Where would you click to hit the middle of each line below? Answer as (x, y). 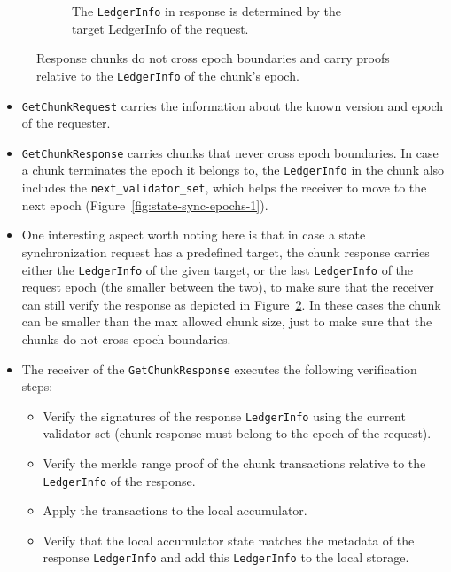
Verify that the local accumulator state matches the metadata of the (229, 540)
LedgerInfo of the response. (119, 480)
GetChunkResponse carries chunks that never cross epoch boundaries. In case (230, 152)
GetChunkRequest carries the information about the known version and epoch (233, 105)
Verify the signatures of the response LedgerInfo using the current (224, 415)
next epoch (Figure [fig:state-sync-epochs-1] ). (145, 204)
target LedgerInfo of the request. (160, 28)
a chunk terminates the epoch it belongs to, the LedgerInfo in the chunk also (233, 170)
